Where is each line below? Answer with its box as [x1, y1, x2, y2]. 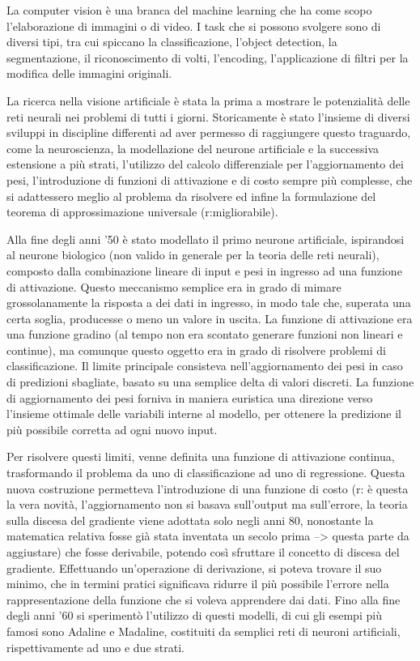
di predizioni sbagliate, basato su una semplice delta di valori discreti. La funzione [6, 373, 414, 390]
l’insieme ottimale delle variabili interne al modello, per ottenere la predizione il [6, 405, 401, 422]
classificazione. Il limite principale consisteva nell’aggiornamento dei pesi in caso [6, 357, 403, 374]
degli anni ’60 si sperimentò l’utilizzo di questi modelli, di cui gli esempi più [6, 607, 382, 624]
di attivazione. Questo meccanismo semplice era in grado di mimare [6, 278, 342, 295]
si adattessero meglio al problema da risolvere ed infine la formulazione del [6, 187, 376, 204]
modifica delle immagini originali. [6, 65, 172, 82]
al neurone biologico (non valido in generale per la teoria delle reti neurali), [6, 246, 380, 263]
